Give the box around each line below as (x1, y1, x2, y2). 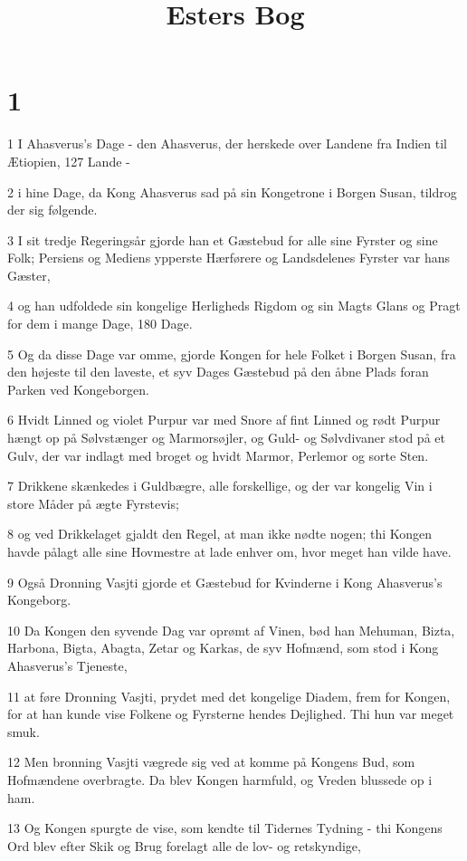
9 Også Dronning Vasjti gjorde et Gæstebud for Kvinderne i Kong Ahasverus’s (7, 572, 443, 591)
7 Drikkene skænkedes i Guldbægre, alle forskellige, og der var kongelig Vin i (7, 476, 433, 495)
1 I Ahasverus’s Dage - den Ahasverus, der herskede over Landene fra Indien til (7, 134, 447, 153)
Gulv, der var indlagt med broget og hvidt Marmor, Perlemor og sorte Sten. (7, 445, 429, 464)
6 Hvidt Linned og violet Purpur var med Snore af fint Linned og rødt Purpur (7, 410, 441, 429)
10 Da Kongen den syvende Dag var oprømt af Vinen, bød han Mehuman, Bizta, (7, 620, 455, 639)
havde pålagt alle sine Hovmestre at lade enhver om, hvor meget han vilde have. (7, 542, 452, 560)
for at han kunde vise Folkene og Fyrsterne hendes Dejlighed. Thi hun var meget (7, 704, 454, 723)
